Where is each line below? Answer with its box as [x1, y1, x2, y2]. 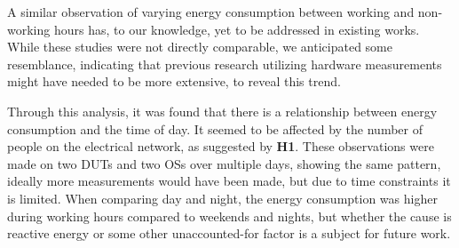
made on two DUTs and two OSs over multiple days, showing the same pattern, [7, 154, 441, 172]
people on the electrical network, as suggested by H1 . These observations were [7, 137, 434, 156]
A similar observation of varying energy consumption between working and [7, 3, 415, 20]
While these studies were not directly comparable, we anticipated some [7, 37, 392, 56]
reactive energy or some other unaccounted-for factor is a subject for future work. [7, 224, 451, 243]
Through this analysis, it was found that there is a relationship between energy [7, 101, 438, 120]
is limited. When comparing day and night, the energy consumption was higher [7, 188, 438, 207]
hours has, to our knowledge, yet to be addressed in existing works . [53, 20, 420, 38]
